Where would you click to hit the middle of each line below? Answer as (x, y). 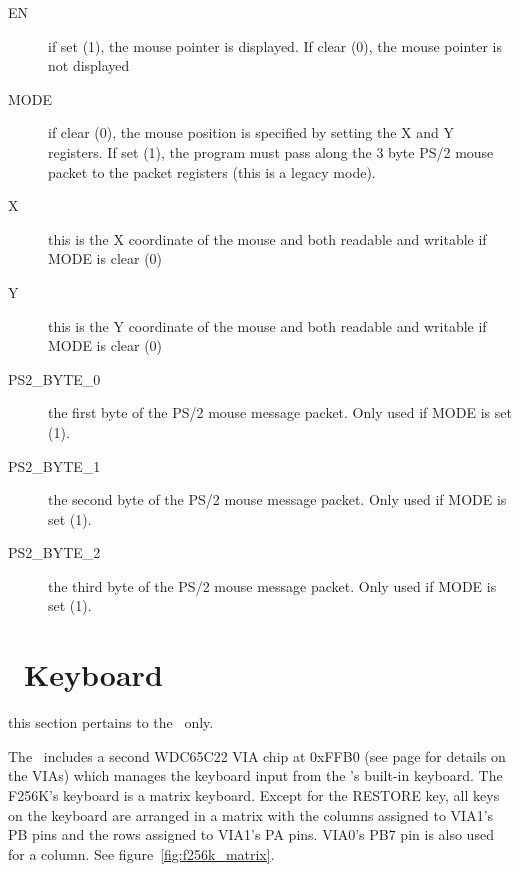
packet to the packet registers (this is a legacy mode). (212, 171)
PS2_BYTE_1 (54, 465)
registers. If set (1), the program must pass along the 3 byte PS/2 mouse (271, 151)
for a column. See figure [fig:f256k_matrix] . (141, 853)
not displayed (89, 65)
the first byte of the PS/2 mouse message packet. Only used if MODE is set (280, 412)
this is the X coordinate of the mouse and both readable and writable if (267, 238)
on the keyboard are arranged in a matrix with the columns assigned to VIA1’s (251, 814)
